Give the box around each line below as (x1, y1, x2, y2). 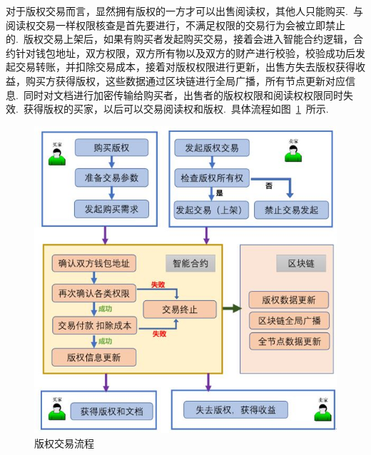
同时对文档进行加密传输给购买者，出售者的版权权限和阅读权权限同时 (23, 87, 343, 102)
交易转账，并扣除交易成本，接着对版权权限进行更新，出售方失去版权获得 (15, 59, 355, 74)
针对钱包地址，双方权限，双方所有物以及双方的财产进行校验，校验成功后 (15, 45, 355, 60)
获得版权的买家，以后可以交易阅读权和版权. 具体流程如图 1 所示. (23, 101, 329, 116)
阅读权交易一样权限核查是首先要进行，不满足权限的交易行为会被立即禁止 (6, 17, 345, 32)
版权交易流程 (34, 435, 94, 450)
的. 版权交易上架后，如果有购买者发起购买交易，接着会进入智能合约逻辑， (6, 31, 353, 46)
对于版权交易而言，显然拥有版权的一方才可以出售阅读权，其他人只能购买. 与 (6, 4, 363, 18)
